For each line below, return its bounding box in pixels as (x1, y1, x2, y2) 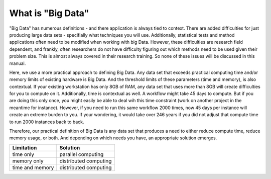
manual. (9, 60, 26, 66)
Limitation (12, 144, 37, 151)
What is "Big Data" (9, 8, 89, 19)
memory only (12, 157, 44, 164)
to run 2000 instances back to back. (9, 119, 85, 125)
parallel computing (59, 151, 104, 158)
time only (12, 151, 35, 158)
